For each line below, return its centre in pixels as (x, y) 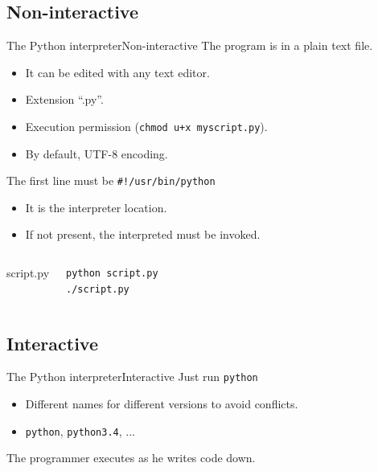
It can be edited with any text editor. (117, 72)
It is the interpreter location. (96, 207)
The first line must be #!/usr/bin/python (111, 180)
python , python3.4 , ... (80, 430)
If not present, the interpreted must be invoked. (143, 234)
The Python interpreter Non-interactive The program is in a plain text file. (190, 45)
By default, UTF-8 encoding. (97, 153)
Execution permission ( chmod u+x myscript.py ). (146, 126)
